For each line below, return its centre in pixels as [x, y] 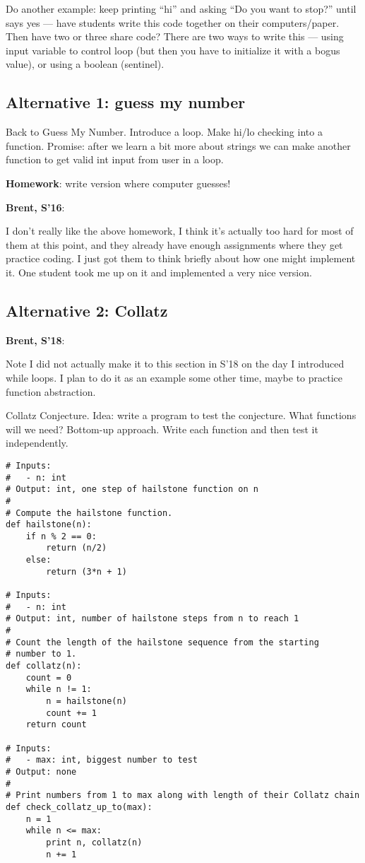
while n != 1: [59, 689]
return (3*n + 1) [86, 571]
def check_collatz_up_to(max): [79, 807]
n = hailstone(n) [86, 701]
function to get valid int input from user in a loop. [115, 159]
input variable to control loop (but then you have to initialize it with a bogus [173, 50]
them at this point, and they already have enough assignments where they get [174, 244]
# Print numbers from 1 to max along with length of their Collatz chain [183, 796]
